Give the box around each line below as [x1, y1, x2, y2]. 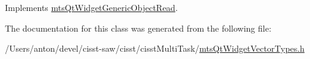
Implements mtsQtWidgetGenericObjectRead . [5, 1, 178, 13]
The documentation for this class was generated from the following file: [5, 21, 271, 34]
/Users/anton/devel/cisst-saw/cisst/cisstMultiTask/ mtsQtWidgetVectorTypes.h [5, 42, 305, 55]
